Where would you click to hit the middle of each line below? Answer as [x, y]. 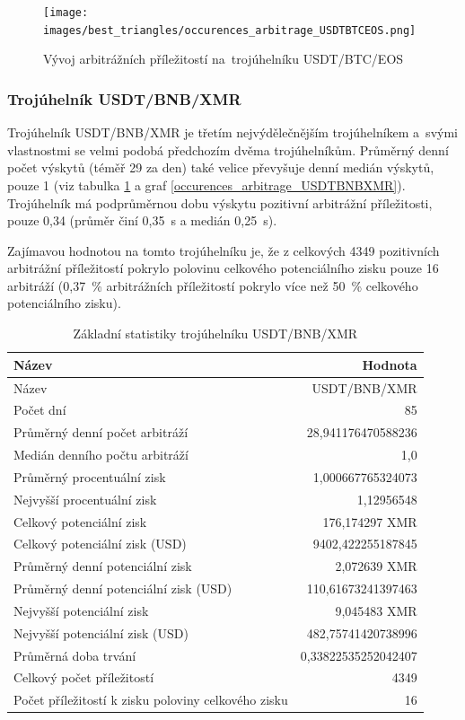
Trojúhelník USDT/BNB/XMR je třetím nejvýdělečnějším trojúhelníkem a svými [232, 132]
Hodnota [390, 364]
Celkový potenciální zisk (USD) [100, 544]
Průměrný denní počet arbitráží [101, 432]
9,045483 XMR [376, 610]
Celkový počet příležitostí [84, 677]
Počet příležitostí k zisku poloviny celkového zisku [151, 700]
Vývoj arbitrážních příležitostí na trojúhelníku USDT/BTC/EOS [224, 59]
